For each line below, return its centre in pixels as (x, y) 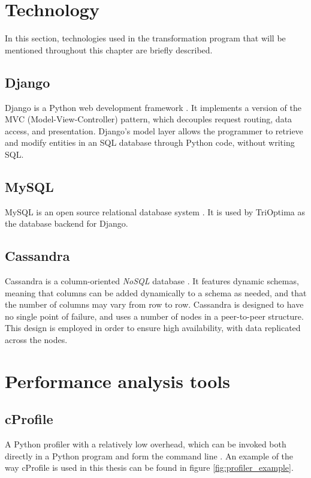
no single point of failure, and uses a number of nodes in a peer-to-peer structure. (154, 316)
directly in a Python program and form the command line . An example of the (149, 456)
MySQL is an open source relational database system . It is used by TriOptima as (155, 211)
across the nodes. (36, 340)
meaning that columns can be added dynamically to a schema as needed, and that (156, 292)
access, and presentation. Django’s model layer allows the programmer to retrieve (154, 130)
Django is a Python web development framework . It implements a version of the (153, 107)
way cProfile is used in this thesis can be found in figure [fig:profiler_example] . (149, 468)
